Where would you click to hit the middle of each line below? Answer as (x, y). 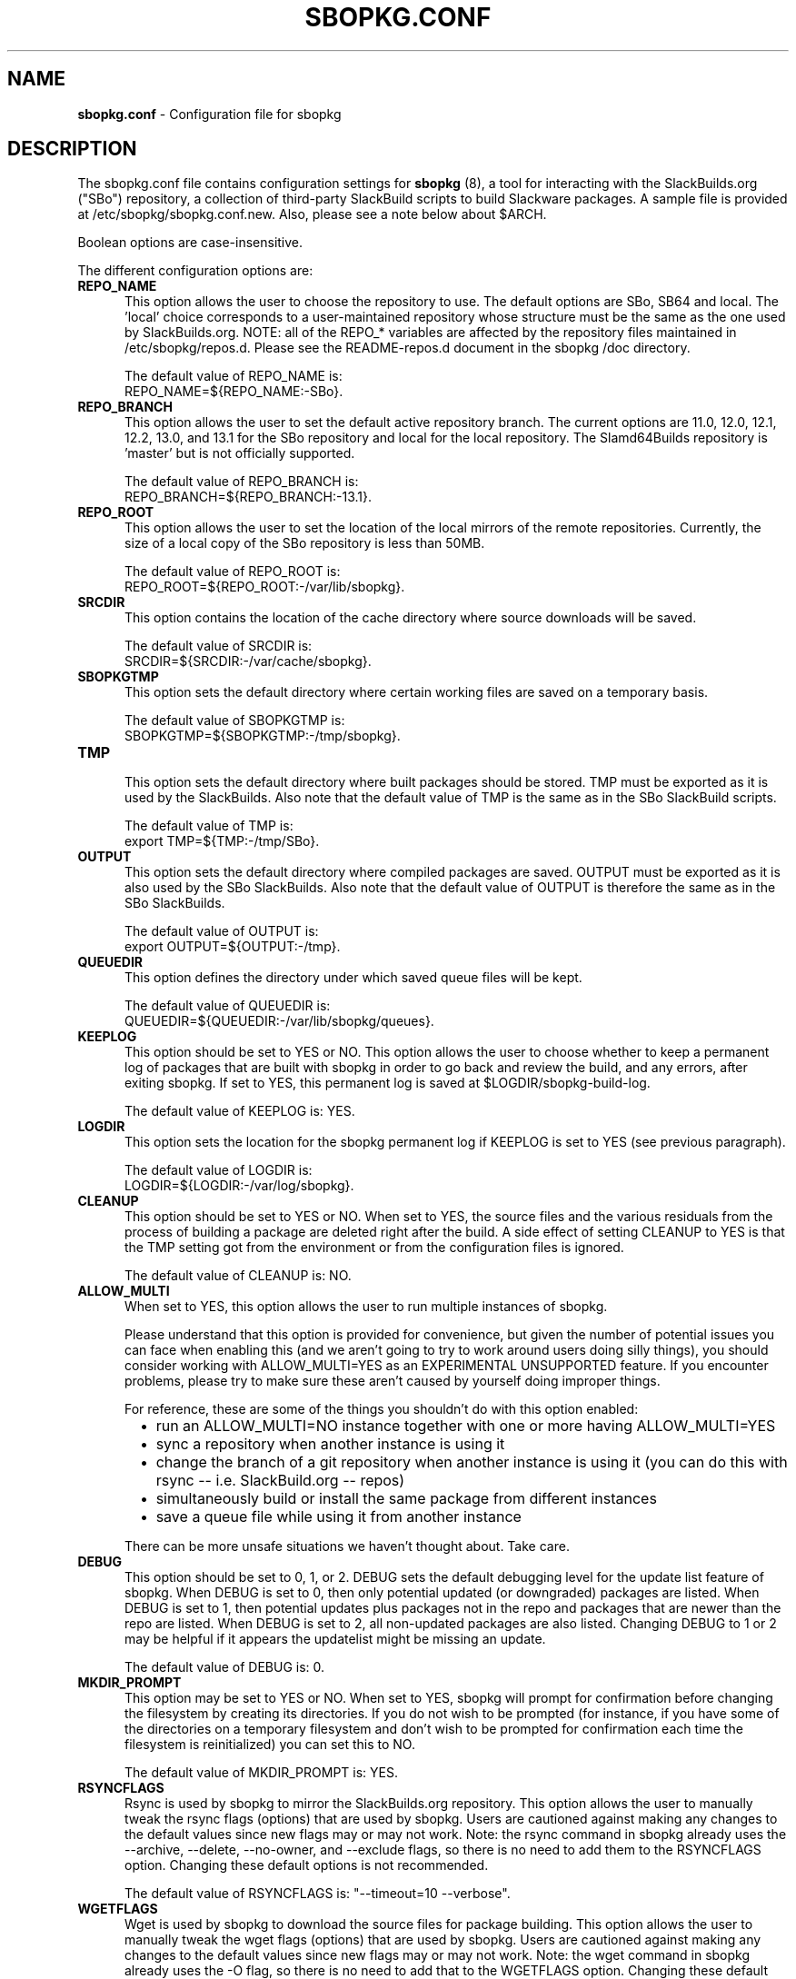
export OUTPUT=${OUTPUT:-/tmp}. (233, 947)
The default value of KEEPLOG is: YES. (240, 1111)
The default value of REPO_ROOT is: (233, 572)
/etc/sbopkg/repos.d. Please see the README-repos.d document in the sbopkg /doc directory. (408, 348)
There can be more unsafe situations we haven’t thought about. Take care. (347, 1546)
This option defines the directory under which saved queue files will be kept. (353, 978)
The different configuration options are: (195, 271)
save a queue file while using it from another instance (338, 1517)
